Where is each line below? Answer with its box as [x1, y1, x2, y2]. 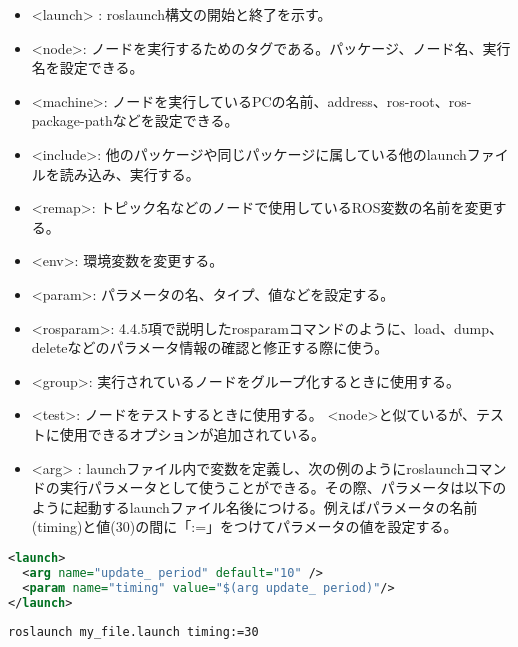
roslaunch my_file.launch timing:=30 [8, 625, 259, 640]
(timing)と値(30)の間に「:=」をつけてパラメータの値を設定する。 [31, 516, 458, 537]
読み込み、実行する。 [59, 163, 200, 184]
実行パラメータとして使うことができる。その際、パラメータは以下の [59, 477, 507, 498]
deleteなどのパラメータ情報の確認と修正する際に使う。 [31, 337, 389, 358]
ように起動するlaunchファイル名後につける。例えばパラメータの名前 [31, 496, 478, 517]
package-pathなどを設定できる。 [31, 110, 239, 131]
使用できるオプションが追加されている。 [59, 423, 326, 444]
